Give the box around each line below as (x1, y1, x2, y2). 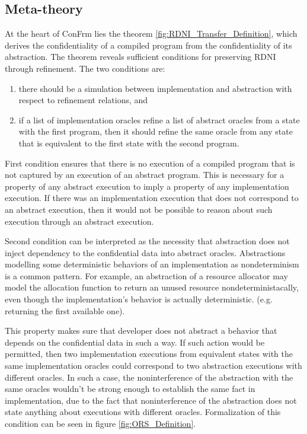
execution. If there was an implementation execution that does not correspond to (5, 192, 299, 204)
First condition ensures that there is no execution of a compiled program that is (5, 157, 295, 169)
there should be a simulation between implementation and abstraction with (18, 82, 292, 94)
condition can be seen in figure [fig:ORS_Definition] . (5, 417, 196, 430)
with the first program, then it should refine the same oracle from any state (18, 125, 293, 138)
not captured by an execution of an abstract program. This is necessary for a (5, 168, 284, 181)
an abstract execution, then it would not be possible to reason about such (5, 203, 273, 215)
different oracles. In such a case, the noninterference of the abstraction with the (5, 371, 293, 383)
